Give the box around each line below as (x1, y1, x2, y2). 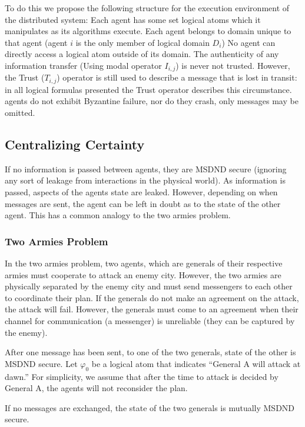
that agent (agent (5, 36, 68, 48)
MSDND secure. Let (5, 357, 78, 369)
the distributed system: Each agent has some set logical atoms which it (5, 13, 261, 25)
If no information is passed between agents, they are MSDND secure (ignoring (5, 162, 287, 175)
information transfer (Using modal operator (5, 59, 162, 71)
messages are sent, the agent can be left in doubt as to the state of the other (5, 197, 281, 209)
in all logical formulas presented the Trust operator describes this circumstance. (5, 83, 292, 95)
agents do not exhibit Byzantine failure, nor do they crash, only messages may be (5, 95, 299, 107)
